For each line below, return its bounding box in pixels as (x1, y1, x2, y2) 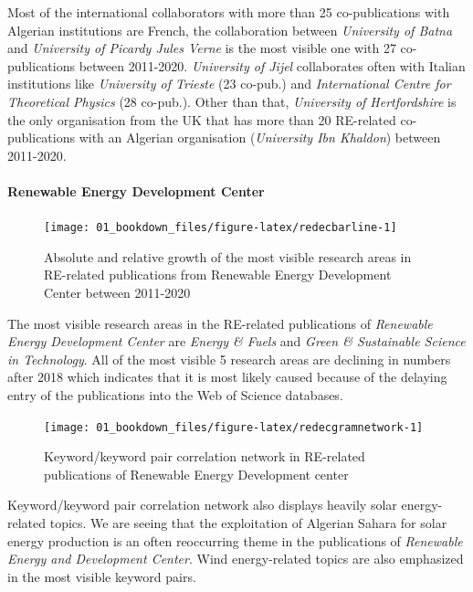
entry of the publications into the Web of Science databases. (7, 385, 343, 404)
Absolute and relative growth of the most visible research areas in (44, 247, 412, 266)
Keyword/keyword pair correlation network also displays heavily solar (7, 495, 397, 514)
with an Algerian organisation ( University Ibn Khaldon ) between (79, 128, 441, 147)
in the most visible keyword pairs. (7, 566, 196, 586)
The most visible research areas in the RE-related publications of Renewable (7, 313, 433, 333)
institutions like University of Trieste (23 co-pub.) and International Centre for (7, 74, 451, 93)
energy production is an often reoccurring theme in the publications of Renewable (7, 531, 463, 550)
